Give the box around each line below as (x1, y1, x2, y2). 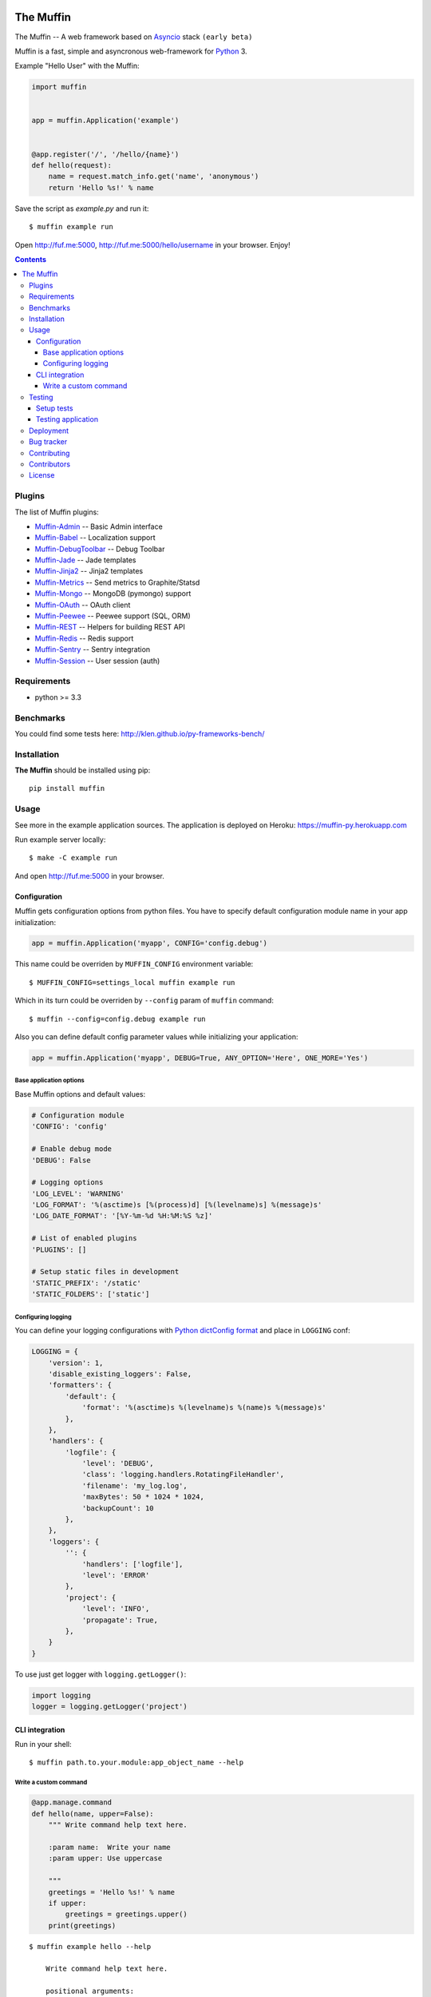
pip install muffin (29, 784, 105, 793)
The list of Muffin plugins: (14, 507, 99, 517)
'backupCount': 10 (81, 1503, 155, 1513)
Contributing (29, 448, 70, 458)
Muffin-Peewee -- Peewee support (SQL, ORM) (34, 611, 191, 621)
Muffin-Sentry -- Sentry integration (34, 645, 151, 654)
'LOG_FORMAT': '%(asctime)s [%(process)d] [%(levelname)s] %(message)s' (31, 1201, 322, 1209)
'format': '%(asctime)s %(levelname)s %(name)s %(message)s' (81, 1403, 326, 1412)
